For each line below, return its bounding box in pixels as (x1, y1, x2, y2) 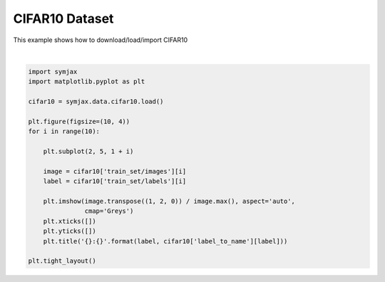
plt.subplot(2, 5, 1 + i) (43, 147, 134, 156)
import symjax (28, 68, 78, 75)
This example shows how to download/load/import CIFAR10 (13, 36, 188, 44)
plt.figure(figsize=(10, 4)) (28, 117, 130, 125)
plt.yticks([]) (43, 227, 96, 235)
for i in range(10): (28, 127, 100, 135)
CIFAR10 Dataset (13, 11, 114, 26)
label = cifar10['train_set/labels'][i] (43, 177, 187, 185)
